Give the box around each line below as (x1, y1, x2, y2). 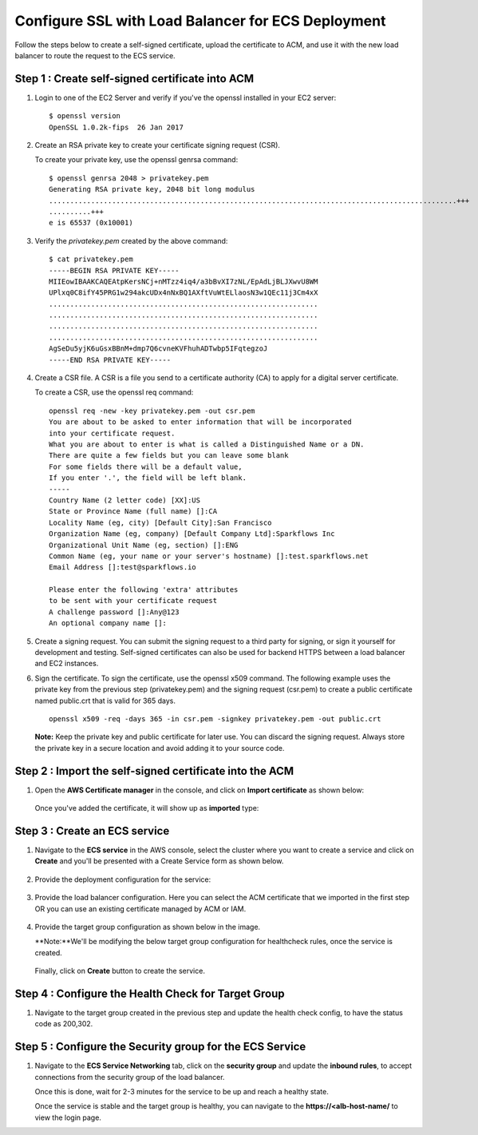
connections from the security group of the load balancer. (34, 1072, 225, 1081)
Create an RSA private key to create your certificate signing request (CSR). (34, 141, 281, 150)
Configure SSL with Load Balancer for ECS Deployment (14, 12, 386, 30)
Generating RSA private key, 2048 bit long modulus (49, 185, 255, 194)
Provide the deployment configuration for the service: (34, 875, 211, 884)
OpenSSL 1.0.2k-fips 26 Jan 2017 (49, 122, 184, 132)
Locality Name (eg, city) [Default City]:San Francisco (49, 518, 272, 527)
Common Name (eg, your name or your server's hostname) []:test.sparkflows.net (49, 551, 369, 561)
